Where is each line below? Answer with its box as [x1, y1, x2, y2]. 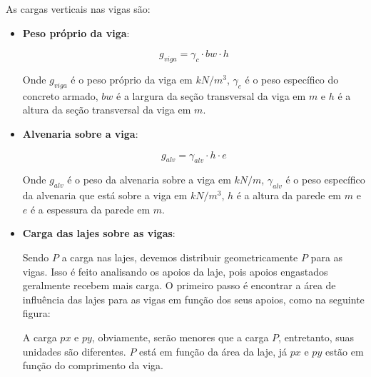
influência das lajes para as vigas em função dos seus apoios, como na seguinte [22, 291, 365, 306]
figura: [22, 306, 51, 321]
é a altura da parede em [236, 188, 342, 203]
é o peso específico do [245, 71, 339, 86]
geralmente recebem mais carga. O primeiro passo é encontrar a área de [22, 278, 336, 293]
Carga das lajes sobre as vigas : [22, 226, 176, 241]
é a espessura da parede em [30, 201, 151, 216]
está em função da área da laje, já [139, 343, 288, 358]
